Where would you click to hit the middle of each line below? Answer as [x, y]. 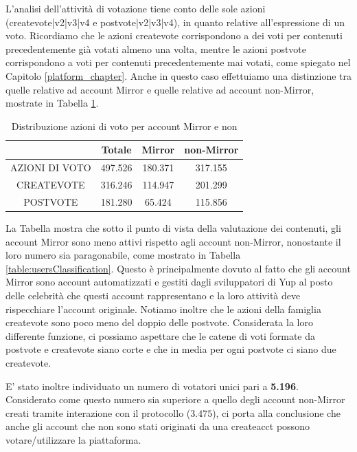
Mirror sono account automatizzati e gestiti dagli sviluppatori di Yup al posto [169, 282]
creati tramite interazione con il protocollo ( [98, 412]
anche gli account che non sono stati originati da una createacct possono [158, 426]
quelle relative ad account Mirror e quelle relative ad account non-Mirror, [160, 89]
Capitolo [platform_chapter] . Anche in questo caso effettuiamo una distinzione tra [178, 75]
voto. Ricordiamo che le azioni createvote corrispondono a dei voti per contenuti [174, 35]
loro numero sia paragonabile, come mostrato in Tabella [123, 255]
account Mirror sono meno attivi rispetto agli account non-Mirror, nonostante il [173, 241]
